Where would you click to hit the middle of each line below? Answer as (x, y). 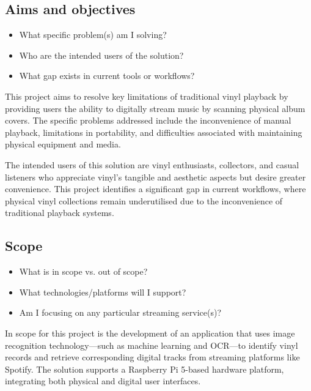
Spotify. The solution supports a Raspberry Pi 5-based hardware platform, (145, 369)
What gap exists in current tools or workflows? (107, 76)
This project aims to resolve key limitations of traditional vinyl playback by (147, 96)
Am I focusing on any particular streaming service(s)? (120, 312)
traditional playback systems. (60, 213)
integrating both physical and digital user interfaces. (103, 381)
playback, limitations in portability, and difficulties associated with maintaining (154, 132)
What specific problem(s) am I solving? (93, 35)
